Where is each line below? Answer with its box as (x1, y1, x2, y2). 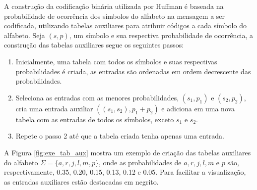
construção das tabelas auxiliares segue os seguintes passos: (4, 40, 184, 50)
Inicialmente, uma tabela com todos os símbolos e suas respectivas (15, 56, 217, 66)
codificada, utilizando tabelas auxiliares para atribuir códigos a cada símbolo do (4, 20, 247, 31)
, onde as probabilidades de (98, 157, 182, 167)
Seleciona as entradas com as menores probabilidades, (15, 92, 179, 102)
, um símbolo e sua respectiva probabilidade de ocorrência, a (69, 30, 254, 40)
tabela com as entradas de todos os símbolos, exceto (15, 114, 174, 124)
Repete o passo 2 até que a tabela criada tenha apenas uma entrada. (15, 131, 224, 141)
